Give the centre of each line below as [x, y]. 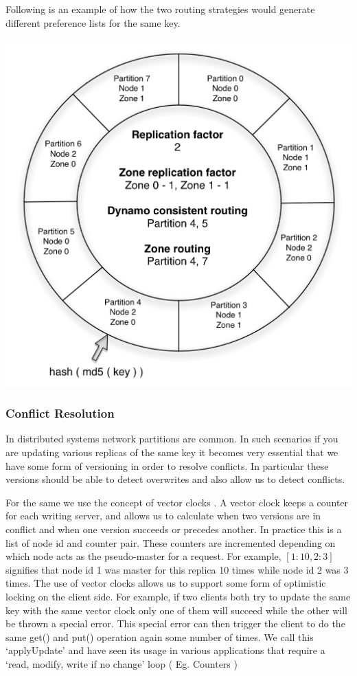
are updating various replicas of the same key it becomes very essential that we [172, 452]
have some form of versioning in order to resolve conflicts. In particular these [167, 465]
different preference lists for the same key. [93, 22]
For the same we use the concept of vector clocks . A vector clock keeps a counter [177, 502]
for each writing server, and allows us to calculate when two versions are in [163, 516]
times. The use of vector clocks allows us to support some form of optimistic [166, 583]
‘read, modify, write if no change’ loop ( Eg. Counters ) [122, 663]
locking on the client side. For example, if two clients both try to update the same [178, 596]
